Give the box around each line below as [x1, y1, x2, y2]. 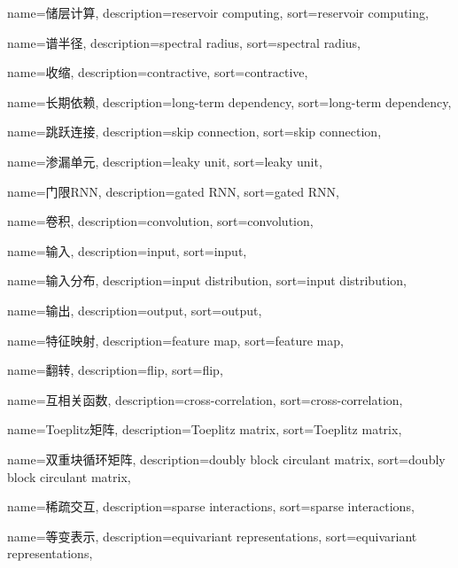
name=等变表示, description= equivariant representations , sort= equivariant [7, 526, 417, 545]
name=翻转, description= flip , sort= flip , [7, 361, 223, 379]
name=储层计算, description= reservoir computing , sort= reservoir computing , [7, 4, 429, 21]
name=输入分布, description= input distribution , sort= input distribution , [7, 271, 407, 290]
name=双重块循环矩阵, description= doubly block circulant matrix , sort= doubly [7, 449, 446, 468]
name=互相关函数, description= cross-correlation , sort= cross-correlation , [7, 390, 403, 408]
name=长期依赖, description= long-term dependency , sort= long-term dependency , [7, 92, 452, 111]
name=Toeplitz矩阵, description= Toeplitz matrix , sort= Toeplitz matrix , [7, 420, 402, 439]
